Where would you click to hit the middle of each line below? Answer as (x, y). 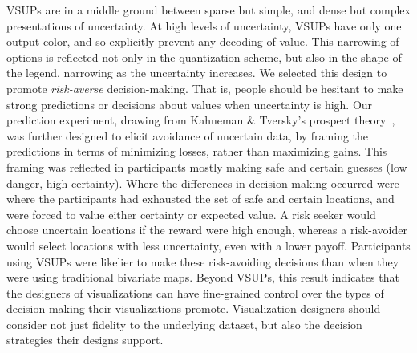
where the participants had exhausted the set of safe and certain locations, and (200, 199)
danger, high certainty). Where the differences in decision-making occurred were (203, 183)
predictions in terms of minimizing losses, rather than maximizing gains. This (197, 151)
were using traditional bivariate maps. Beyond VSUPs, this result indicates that (203, 277)
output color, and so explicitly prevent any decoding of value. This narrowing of (203, 41)
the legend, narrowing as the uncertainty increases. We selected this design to (197, 73)
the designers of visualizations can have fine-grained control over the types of (195, 292)
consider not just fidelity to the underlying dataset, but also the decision (184, 324)
